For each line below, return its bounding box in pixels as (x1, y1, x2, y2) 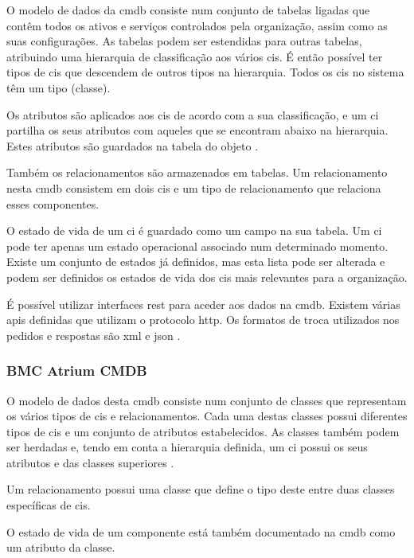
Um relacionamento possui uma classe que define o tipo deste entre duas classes (6, 481, 395, 498)
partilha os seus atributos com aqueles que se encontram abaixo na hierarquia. (6, 122, 389, 139)
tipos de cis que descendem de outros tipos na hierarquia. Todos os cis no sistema (6, 64, 404, 80)
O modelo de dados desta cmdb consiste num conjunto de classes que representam (6, 392, 407, 408)
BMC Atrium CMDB (6, 361, 147, 380)
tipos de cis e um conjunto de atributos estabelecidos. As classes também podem (6, 423, 400, 439)
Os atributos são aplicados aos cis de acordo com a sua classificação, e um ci (6, 106, 379, 123)
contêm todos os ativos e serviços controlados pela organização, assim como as (6, 17, 388, 33)
